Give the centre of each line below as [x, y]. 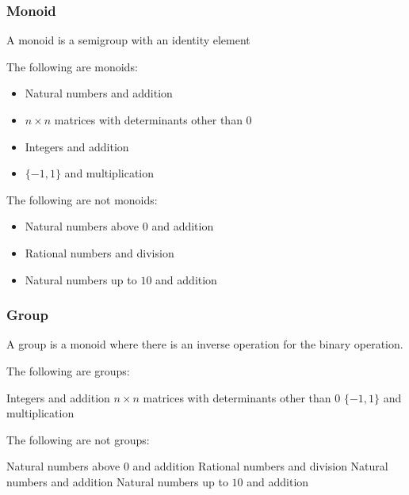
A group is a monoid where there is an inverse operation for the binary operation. [205, 344]
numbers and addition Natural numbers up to [117, 481]
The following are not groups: [78, 439]
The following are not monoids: [82, 199]
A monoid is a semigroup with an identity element [128, 40]
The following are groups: [68, 370]
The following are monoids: [72, 66]
